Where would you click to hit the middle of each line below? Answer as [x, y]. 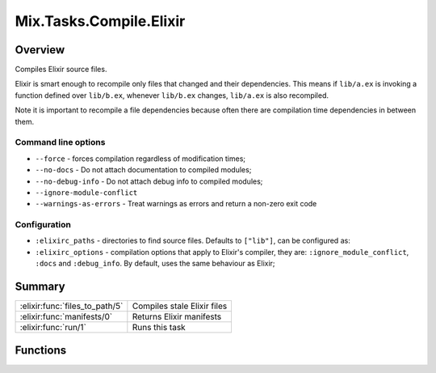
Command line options [60, 142]
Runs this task [159, 328]
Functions [41, 350]
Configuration [43, 225]
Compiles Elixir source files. [61, 70]
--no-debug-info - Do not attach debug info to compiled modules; [149, 181]
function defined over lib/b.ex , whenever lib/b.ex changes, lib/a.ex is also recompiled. [172, 95]
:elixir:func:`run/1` [53, 328]
